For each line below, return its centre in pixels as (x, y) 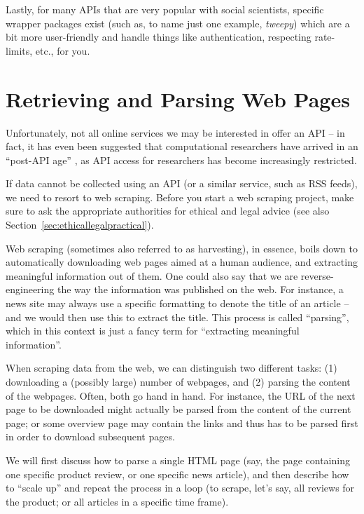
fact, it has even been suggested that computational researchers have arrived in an (182, 146)
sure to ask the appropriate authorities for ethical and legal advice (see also (168, 211)
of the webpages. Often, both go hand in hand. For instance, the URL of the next (181, 395)
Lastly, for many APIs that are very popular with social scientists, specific (165, 9)
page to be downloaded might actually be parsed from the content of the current (178, 409)
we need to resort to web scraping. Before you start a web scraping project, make (180, 197)
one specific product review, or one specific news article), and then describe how (177, 474)
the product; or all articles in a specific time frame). (117, 501)
